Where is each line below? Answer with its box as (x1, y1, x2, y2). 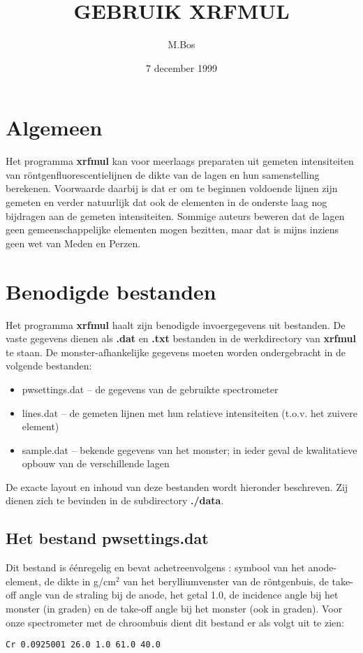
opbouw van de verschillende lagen (22, 456, 170, 471)
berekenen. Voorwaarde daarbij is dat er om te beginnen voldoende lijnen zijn (6, 181, 338, 196)
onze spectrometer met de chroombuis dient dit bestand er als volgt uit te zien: (6, 615, 344, 629)
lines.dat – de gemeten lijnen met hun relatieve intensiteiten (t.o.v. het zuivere (22, 405, 357, 420)
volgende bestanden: (6, 358, 92, 373)
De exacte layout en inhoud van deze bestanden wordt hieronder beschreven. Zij (6, 479, 348, 494)
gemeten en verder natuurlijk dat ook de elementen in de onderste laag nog (6, 195, 327, 210)
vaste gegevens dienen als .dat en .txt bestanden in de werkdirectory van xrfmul (6, 331, 356, 346)
